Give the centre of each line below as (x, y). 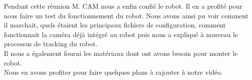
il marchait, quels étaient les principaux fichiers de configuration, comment (115, 25)
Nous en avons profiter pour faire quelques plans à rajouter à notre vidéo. (113, 72)
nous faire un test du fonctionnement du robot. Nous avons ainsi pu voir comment (126, 15)
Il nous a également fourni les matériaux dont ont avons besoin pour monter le (121, 53)
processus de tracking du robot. (51, 44)
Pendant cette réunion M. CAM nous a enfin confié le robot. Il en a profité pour (123, 6)
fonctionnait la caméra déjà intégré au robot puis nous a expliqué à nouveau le (121, 34)
